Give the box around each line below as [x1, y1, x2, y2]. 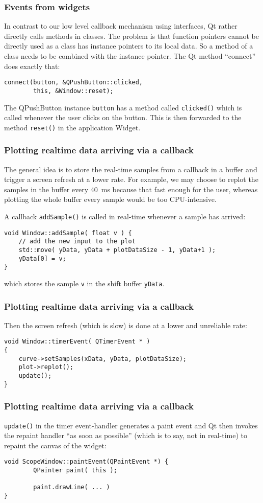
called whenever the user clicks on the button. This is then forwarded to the [4, 112, 242, 123]
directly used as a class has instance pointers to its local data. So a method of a [4, 40, 253, 51]
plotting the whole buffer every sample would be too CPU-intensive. [4, 194, 217, 204]
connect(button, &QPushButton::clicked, [4, 79, 143, 86]
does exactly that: [4, 60, 60, 71]
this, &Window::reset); [33, 87, 114, 95]
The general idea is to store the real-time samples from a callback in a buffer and [4, 164, 257, 174]
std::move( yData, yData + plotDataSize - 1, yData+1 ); [18, 246, 216, 254]
